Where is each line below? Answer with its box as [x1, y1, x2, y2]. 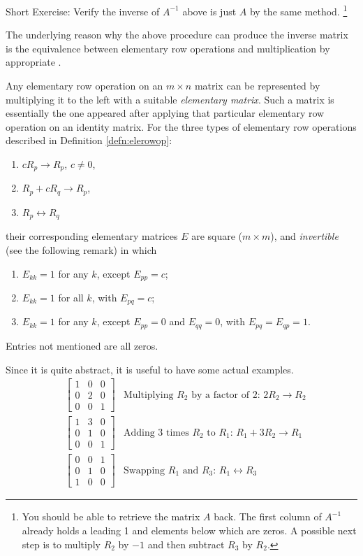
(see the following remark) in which [6, 242, 157, 257]
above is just [182, 3, 237, 18]
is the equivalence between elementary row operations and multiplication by [6, 41, 330, 55]
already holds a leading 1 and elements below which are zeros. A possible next [22, 523, 357, 538]
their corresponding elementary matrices [6, 229, 178, 243]
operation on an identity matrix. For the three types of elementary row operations [6, 119, 357, 134]
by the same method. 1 [249, 2, 348, 18]
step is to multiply [22, 536, 101, 551]
